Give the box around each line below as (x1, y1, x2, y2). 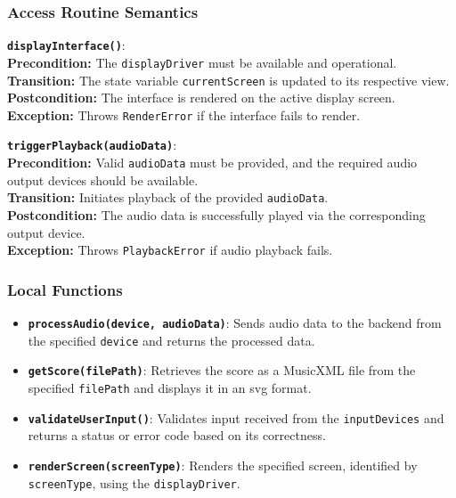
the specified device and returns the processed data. (28, 331, 315, 349)
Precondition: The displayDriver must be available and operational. (7, 53, 397, 71)
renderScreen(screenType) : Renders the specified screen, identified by (28, 455, 418, 474)
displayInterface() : (7, 36, 126, 54)
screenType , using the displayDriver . (28, 473, 240, 492)
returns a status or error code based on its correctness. (28, 426, 326, 445)
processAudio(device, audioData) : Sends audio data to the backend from (28, 314, 442, 332)
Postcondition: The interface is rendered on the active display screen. (7, 88, 395, 107)
